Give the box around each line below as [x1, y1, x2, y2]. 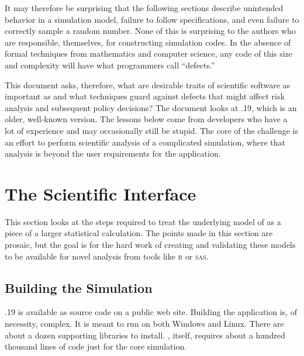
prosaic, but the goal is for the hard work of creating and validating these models [5, 239, 296, 251]
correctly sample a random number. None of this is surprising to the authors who [5, 25, 296, 37]
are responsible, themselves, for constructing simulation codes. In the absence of [5, 36, 291, 48]
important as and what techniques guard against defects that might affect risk [5, 90, 285, 102]
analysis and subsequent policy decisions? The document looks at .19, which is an [5, 101, 297, 113]
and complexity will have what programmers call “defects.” [5, 58, 215, 71]
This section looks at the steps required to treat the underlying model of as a [5, 215, 281, 227]
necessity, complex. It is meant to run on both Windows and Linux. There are [5, 317, 284, 330]
